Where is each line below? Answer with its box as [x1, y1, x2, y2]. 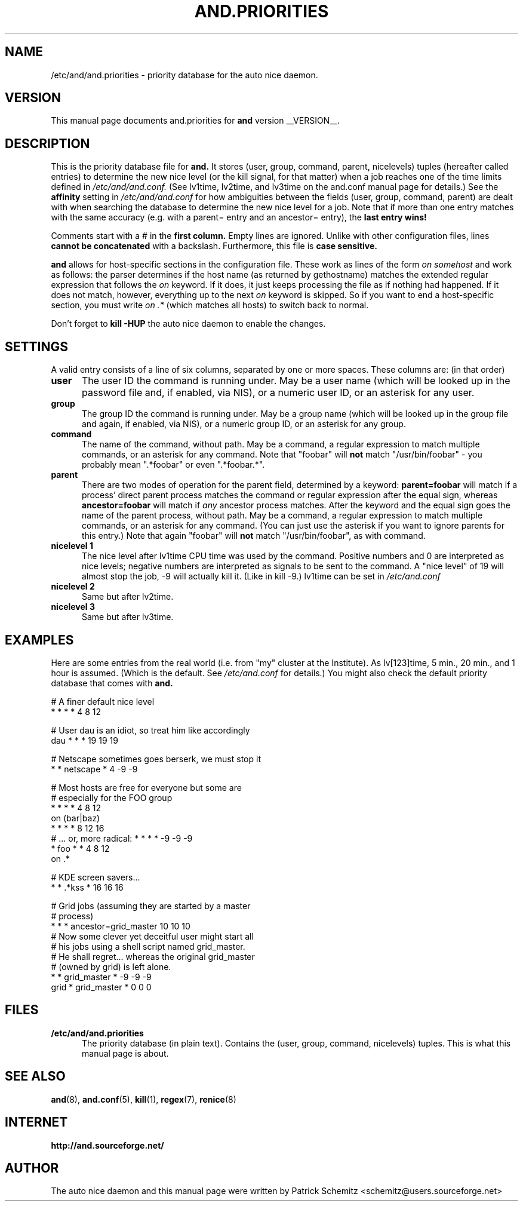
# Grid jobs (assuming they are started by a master [51, 900, 251, 911]
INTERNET [5, 1115, 68, 1130]
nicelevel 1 [51, 541, 93, 551]
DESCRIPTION [5, 136, 90, 151]
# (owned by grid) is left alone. [51, 961, 171, 972]
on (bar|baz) [51, 812, 100, 823]
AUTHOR [5, 1160, 59, 1176]
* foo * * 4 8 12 [51, 843, 110, 854]
